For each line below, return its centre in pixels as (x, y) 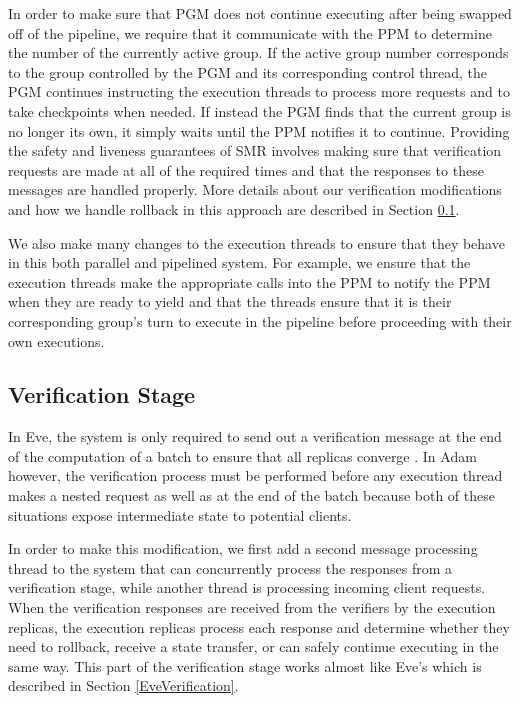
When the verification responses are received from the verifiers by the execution (252, 607)
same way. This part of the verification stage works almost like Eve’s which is (245, 665)
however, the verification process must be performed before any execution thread (255, 475)
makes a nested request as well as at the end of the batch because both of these (251, 495)
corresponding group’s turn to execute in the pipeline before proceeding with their (260, 320)
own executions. (56, 340)
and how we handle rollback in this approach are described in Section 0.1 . (234, 208)
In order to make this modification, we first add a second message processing (243, 548)
